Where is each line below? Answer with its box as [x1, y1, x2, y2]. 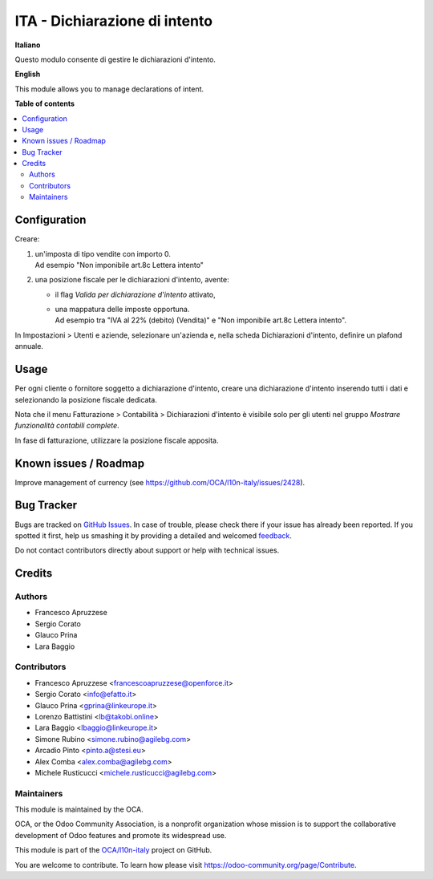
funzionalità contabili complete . [14, 421, 119, 431]
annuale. [14, 342, 44, 351]
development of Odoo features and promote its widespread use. [14, 830, 227, 840]
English [14, 69, 41, 79]
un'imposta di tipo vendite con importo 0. [34, 249, 172, 258]
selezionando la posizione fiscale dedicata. [14, 395, 158, 404]
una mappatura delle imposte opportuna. [55, 305, 190, 314]
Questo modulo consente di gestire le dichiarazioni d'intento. [14, 55, 216, 64]
